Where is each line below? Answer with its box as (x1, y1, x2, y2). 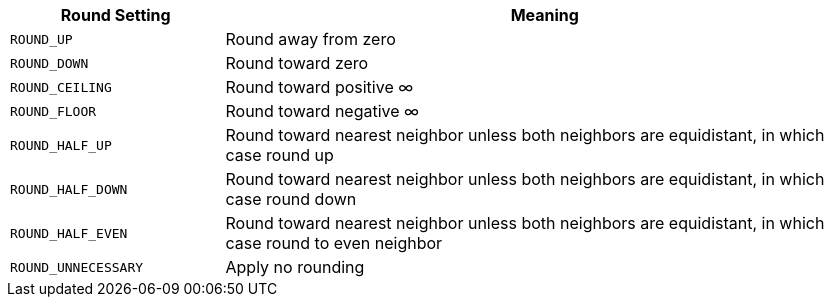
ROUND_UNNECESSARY (10, 259, 144, 275)
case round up (225, 145, 334, 165)
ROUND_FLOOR (10, 103, 97, 119)
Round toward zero (225, 53, 369, 73)
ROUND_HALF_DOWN (10, 181, 128, 197)
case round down (225, 189, 357, 209)
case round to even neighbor (225, 233, 443, 253)
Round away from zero (225, 29, 396, 49)
